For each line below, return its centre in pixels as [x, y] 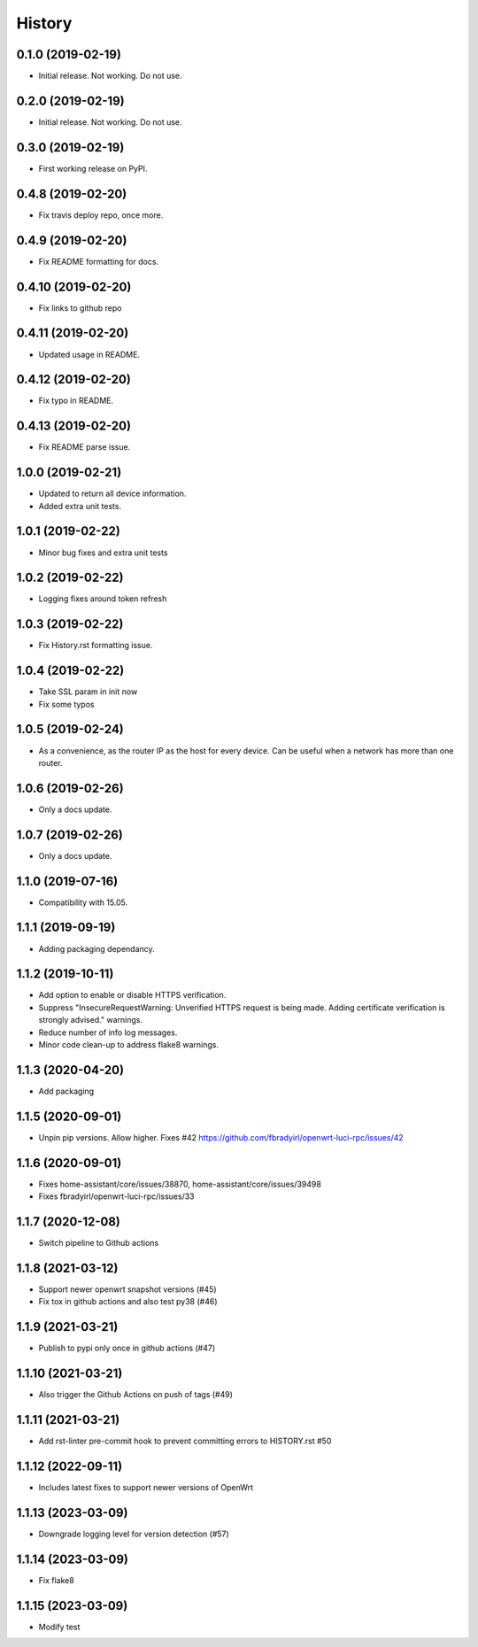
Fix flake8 [56, 1580]
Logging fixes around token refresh [103, 599]
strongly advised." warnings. [91, 1020]
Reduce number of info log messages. [108, 1032]
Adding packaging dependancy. [96, 948]
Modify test [59, 1627]
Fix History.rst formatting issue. [96, 646]
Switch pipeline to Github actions [99, 1243]
